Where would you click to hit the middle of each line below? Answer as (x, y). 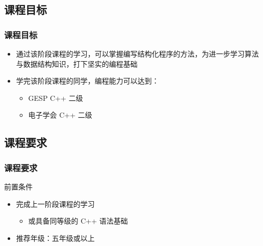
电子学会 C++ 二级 (60, 115)
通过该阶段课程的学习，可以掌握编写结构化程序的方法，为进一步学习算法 (137, 53)
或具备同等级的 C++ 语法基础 (78, 221)
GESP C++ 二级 (56, 98)
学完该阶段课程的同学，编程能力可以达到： (87, 81)
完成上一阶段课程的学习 (55, 203)
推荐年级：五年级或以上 (55, 238)
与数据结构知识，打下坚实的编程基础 (77, 63)
